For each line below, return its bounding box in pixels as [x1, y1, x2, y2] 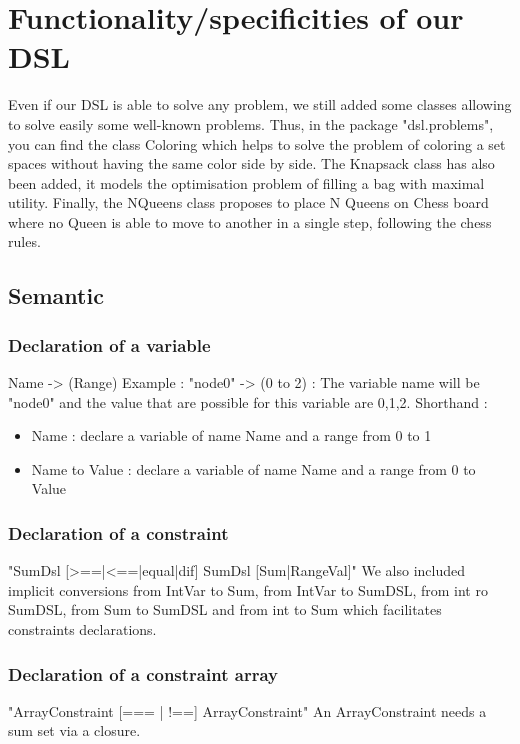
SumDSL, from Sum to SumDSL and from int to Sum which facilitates [8, 599, 442, 620]
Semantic [8, 280, 104, 311]
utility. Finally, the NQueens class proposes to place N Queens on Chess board [8, 192, 489, 213]
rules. [8, 231, 41, 252]
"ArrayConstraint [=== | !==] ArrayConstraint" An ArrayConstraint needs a [8, 700, 487, 721]
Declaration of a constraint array [8, 661, 278, 686]
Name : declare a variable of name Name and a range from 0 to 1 [31, 425, 432, 446]
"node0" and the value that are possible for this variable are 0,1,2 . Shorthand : [8, 391, 488, 412]
